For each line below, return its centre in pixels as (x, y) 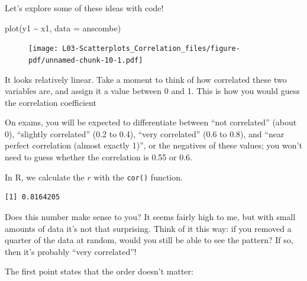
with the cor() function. (138, 177)
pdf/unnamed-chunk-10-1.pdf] (86, 60)
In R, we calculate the (45, 177)
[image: (43, 49)
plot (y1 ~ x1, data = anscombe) (63, 28)
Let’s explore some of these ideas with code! (84, 8)
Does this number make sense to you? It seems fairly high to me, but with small (150, 216)
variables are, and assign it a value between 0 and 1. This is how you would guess (152, 91)
